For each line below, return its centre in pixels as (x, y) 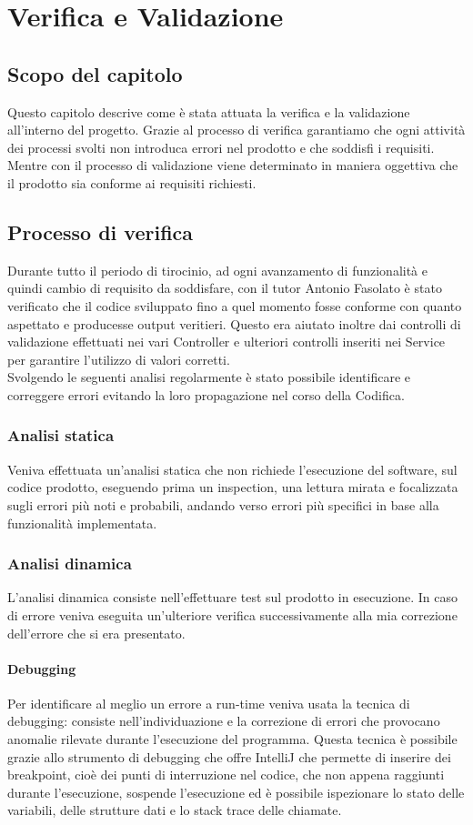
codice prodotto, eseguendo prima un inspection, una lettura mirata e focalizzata (233, 487)
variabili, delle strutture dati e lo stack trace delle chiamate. (175, 810)
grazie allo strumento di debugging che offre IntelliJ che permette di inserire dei (229, 756)
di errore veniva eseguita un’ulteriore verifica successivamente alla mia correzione (232, 614)
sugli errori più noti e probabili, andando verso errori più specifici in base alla (223, 504)
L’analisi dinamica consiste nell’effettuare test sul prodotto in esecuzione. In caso (233, 597)
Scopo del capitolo (95, 73)
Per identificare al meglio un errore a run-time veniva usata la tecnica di (209, 703)
